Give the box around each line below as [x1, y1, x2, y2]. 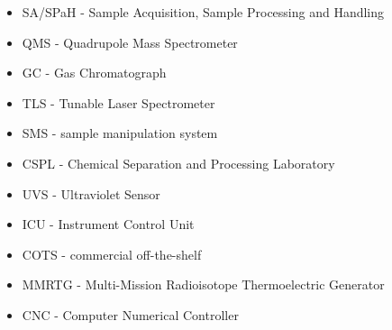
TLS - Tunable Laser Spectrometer [22, 93, 215, 112]
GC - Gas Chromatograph [22, 63, 167, 82]
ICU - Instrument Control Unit [22, 215, 195, 234]
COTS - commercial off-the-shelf [22, 244, 202, 263]
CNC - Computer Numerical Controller [22, 305, 239, 324]
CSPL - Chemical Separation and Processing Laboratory [22, 153, 335, 172]
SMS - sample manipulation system [22, 124, 218, 142]
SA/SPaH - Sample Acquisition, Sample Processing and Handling [22, 3, 385, 21]
